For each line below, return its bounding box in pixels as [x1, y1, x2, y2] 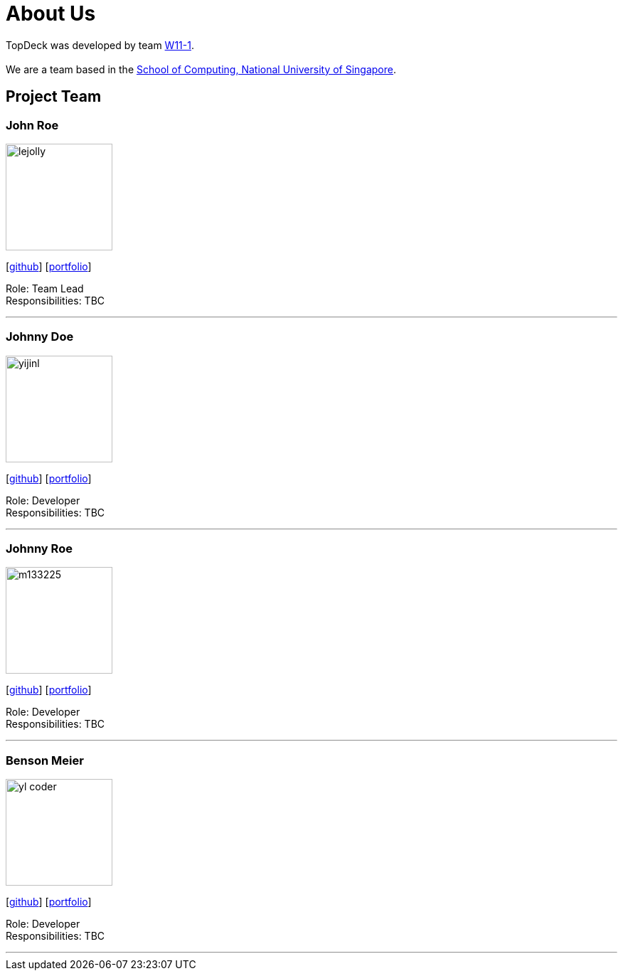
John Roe [6, 117, 59, 132]
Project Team [6, 87, 102, 106]
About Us [6, 1, 96, 26]
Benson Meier [6, 753, 84, 768]
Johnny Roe [6, 541, 73, 556]
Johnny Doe [6, 329, 74, 344]
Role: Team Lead [6, 282, 84, 295]
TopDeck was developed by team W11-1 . [6, 38, 194, 51]
